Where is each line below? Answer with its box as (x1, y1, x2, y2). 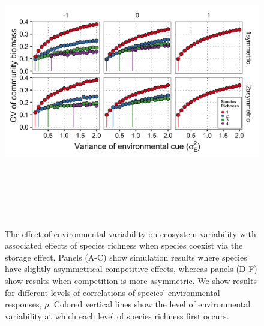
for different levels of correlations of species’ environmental (5, 286, 220, 298)
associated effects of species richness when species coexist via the (5, 239, 243, 252)
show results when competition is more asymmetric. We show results (5, 274, 257, 286)
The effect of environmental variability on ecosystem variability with (5, 227, 256, 240)
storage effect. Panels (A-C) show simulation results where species (5, 250, 247, 263)
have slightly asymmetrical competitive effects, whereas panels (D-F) (5, 262, 257, 275)
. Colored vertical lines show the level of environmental (49, 298, 251, 310)
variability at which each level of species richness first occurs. (5, 309, 229, 322)
